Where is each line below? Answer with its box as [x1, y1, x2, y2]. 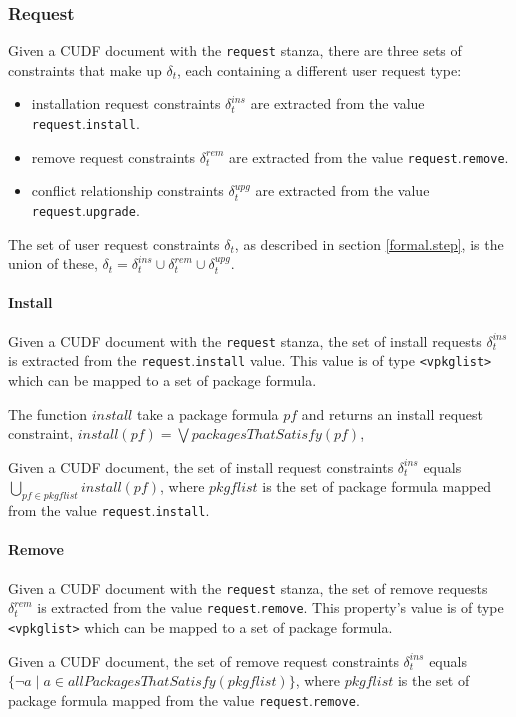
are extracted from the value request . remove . [229, 146, 509, 167]
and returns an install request [301, 403, 483, 424]
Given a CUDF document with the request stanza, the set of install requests [8, 330, 482, 351]
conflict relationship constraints [31, 180, 224, 201]
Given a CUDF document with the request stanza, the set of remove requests [8, 577, 488, 598]
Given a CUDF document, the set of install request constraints [8, 456, 394, 477]
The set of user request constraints [8, 233, 220, 254]
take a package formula [136, 403, 279, 424]
